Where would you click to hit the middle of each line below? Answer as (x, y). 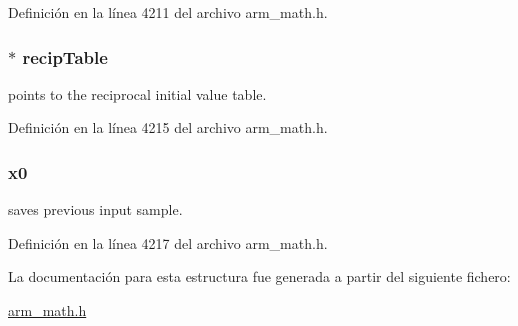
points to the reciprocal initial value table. (137, 93)
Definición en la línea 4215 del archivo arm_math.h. (168, 127)
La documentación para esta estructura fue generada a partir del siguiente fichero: (259, 276)
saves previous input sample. (95, 209)
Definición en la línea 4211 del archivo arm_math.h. (168, 12)
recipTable (65, 56)
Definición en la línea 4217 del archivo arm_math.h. (168, 242)
